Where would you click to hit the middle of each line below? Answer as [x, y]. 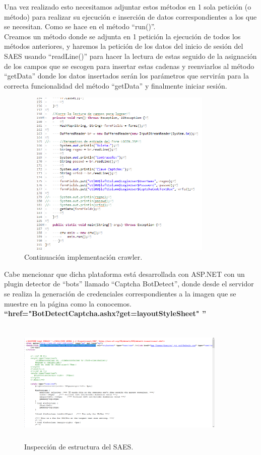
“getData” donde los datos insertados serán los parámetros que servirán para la [127, 76]
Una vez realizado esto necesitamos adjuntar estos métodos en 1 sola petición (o [128, 7]
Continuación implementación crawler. [83, 257]
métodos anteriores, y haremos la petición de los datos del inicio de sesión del [124, 46]
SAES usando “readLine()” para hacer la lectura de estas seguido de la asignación [130, 56]
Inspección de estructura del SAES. [79, 447]
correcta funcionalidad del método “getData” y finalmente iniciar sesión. [116, 85]
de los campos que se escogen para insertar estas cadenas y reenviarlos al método [129, 66]
